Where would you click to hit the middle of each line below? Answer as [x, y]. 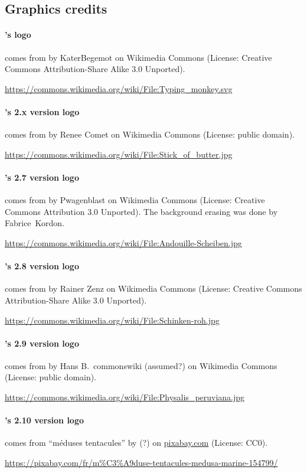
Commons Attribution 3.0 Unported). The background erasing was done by [141, 211]
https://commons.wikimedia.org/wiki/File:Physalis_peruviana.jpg [125, 397]
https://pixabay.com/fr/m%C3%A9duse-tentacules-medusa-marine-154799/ [141, 463]
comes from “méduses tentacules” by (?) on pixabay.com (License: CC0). [136, 443]
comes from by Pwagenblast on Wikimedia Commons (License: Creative [135, 200]
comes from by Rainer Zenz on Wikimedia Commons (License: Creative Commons [153, 288]
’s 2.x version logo [42, 111]
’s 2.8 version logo [42, 266]
